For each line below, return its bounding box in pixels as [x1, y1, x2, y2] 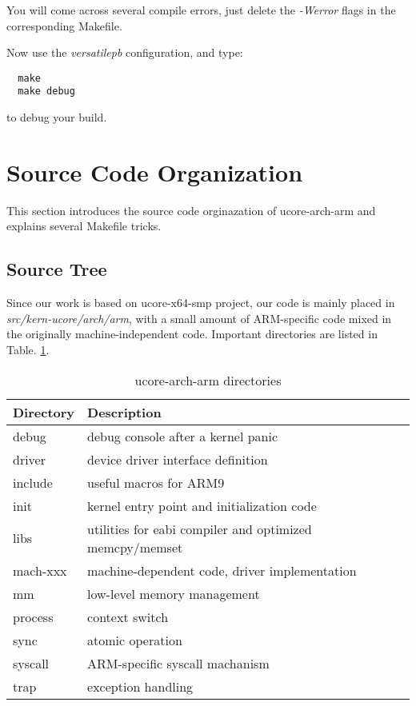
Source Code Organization [6, 155, 303, 188]
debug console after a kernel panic [87, 426, 278, 445]
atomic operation [87, 630, 182, 649]
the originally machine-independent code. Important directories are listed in [6, 325, 378, 342]
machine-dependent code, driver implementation [87, 560, 357, 580]
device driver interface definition [87, 449, 268, 469]
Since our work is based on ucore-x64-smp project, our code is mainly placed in [6, 294, 395, 311]
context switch [87, 607, 169, 626]
